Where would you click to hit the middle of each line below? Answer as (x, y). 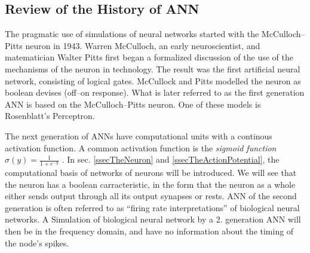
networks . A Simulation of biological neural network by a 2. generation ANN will (153, 219)
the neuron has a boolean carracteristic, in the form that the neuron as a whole (150, 184)
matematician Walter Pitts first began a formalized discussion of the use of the (149, 57)
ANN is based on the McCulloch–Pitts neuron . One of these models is (133, 104)
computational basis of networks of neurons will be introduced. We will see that (151, 172)
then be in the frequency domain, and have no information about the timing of (149, 231)
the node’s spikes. (37, 243)
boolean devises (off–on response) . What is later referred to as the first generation (155, 92)
